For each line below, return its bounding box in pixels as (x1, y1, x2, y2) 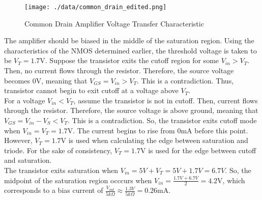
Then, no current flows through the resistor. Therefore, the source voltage (4, 65, 234, 76)
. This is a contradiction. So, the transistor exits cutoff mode (68, 115, 257, 125)
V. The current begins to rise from (67, 125, 175, 135)
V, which (217, 175, 245, 185)
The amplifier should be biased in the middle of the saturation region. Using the (4, 35, 254, 46)
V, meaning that (36, 75, 88, 85)
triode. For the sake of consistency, (4, 145, 112, 155)
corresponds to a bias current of (4, 185, 103, 195)
